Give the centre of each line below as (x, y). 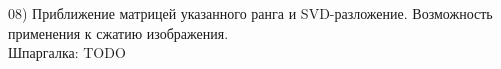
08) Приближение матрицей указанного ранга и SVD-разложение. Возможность (250, 13)
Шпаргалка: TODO (67, 52)
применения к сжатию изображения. (118, 32)
